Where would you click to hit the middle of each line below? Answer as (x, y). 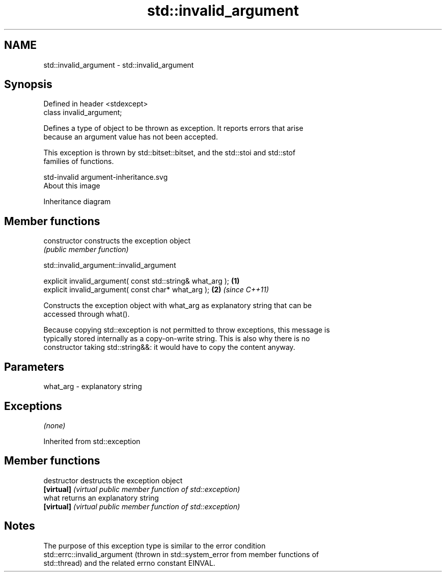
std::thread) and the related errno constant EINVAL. (129, 563)
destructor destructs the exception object (113, 480)
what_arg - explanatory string (93, 387)
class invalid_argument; (83, 113)
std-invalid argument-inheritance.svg (106, 177)
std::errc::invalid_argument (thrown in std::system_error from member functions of (181, 554)
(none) (54, 425)
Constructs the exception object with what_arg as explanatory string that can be (178, 306)
